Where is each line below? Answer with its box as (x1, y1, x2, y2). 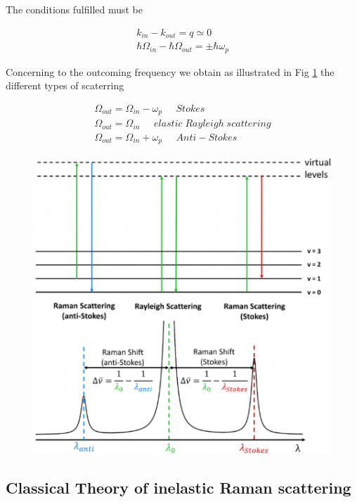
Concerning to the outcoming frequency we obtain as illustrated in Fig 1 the (6, 64, 335, 79)
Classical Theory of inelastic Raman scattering (6, 477, 351, 498)
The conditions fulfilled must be (6, 2, 143, 16)
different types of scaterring (6, 78, 124, 93)
